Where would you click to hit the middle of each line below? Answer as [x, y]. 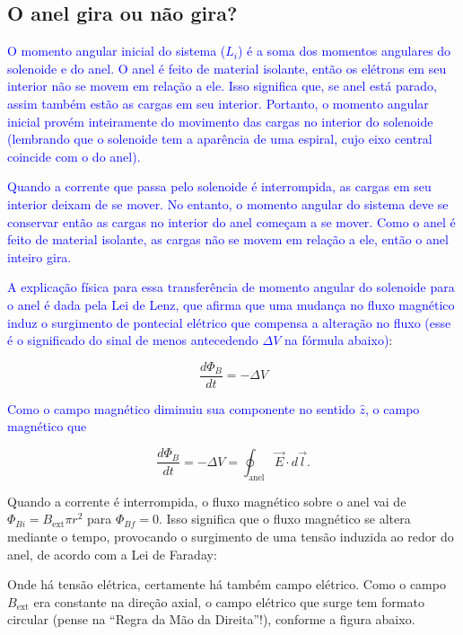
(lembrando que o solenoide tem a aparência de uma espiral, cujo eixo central [220, 139]
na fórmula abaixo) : [338, 340]
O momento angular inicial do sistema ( [117, 51]
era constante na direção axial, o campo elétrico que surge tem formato [229, 601]
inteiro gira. [39, 256]
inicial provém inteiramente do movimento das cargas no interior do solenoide [220, 121]
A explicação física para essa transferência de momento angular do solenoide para [231, 287]
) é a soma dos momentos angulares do [344, 51]
